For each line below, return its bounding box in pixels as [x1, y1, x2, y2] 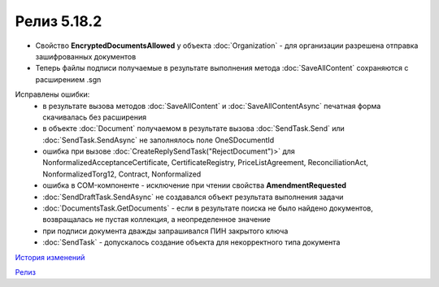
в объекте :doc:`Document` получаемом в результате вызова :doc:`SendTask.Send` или [42, 124, 345, 133]
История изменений [15, 252, 85, 262]
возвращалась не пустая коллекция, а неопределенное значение [42, 215, 272, 224]
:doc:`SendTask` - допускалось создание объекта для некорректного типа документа [42, 237, 341, 247]
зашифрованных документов [35, 51, 137, 61]
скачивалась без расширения [42, 112, 146, 122]
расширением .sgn [35, 74, 102, 85]
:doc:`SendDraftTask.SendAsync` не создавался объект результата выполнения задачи [42, 192, 344, 202]
